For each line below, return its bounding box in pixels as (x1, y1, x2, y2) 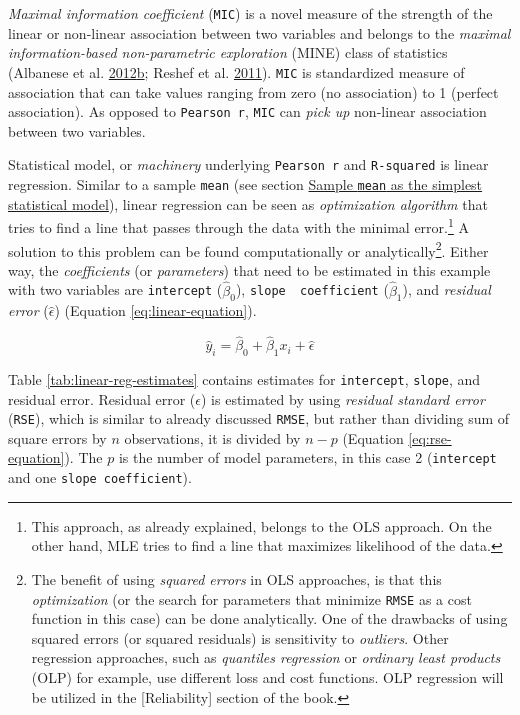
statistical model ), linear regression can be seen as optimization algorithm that (8, 193, 488, 214)
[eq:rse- (408, 427, 452, 448)
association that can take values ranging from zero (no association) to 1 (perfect (8, 81, 499, 102)
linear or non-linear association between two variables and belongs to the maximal (8, 22, 511, 43)
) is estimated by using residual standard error (201, 388, 485, 409)
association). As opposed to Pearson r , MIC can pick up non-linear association (8, 101, 487, 122)
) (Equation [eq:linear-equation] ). (54, 300, 257, 321)
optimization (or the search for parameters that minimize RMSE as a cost (31, 588, 472, 609)
